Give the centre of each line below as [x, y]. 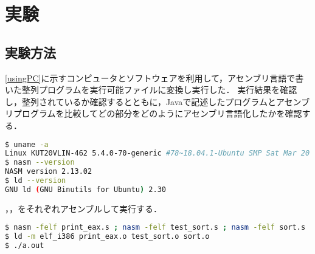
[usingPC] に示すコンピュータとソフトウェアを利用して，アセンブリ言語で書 [154, 77]
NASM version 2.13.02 [49, 172]
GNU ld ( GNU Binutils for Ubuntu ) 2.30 [85, 189]
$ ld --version [36, 181]
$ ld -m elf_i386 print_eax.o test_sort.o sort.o [107, 237]
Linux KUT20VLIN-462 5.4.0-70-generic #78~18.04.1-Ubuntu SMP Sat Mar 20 [157, 153]
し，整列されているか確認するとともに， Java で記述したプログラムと [140, 101]
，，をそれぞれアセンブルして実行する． [83, 208]
